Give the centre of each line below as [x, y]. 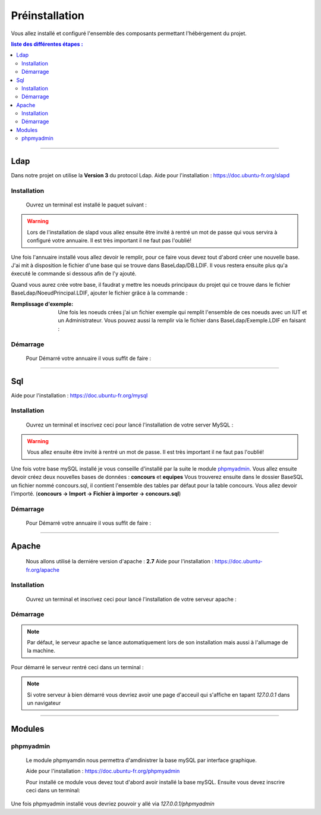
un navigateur [44, 703]
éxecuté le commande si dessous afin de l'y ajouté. [74, 274]
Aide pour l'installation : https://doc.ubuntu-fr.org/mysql [79, 395]
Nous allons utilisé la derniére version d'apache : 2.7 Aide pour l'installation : [119, 562]
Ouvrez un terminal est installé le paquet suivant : [86, 205]
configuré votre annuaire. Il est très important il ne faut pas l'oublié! [109, 240]
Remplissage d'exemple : [42, 304]
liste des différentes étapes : [47, 44]
